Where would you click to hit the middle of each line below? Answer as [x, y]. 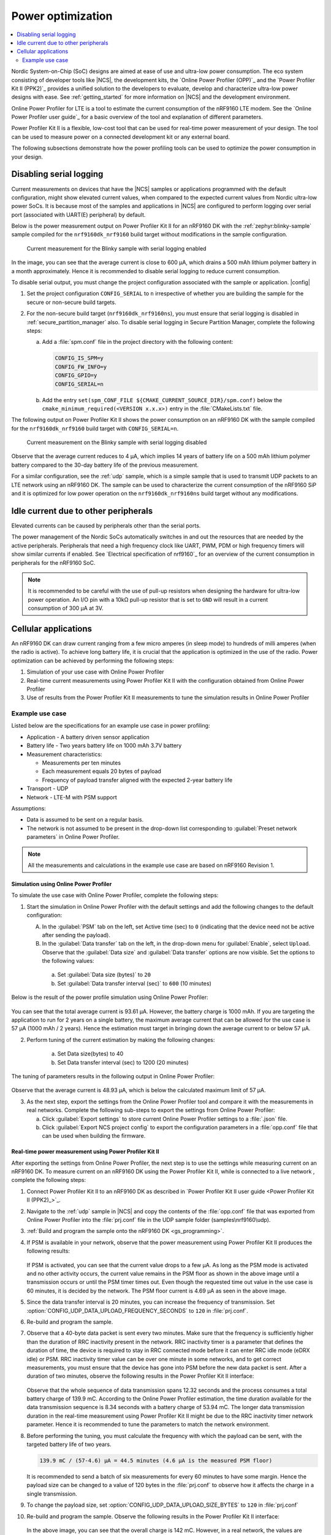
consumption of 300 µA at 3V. [66, 608]
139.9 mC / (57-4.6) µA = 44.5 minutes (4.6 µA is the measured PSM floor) [156, 1461]
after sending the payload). [76, 935]
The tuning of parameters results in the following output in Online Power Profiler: [113, 1076]
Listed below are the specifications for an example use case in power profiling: [111, 726]
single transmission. [52, 1494]
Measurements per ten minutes [82, 763]
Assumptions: [29, 808]
